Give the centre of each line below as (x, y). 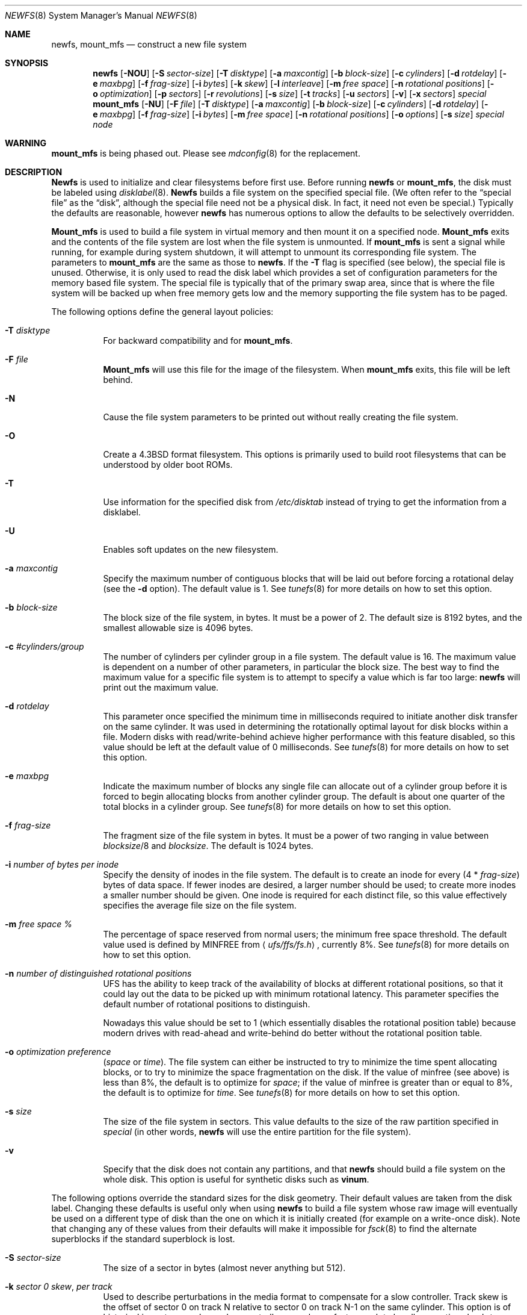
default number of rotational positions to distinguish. (207, 1004)
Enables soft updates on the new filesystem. (191, 549)
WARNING (26, 143)
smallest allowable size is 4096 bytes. (178, 628)
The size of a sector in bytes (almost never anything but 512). (224, 1268)
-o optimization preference (58, 1052)
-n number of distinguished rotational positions (98, 973)
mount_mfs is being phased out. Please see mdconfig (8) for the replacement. (206, 153)
